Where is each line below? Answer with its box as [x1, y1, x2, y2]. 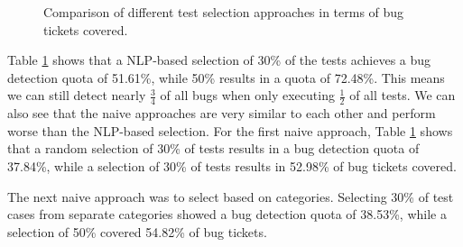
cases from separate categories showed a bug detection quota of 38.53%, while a [7, 205, 447, 224]
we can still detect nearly [7, 86, 146, 105]
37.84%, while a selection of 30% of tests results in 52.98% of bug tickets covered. [7, 156, 457, 175]
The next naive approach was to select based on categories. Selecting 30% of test [7, 187, 454, 206]
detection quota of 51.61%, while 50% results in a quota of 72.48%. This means [7, 68, 445, 87]
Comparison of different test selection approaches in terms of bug [43, 3, 404, 21]
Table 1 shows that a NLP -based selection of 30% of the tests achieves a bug [7, 50, 431, 69]
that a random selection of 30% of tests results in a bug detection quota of [7, 139, 420, 158]
